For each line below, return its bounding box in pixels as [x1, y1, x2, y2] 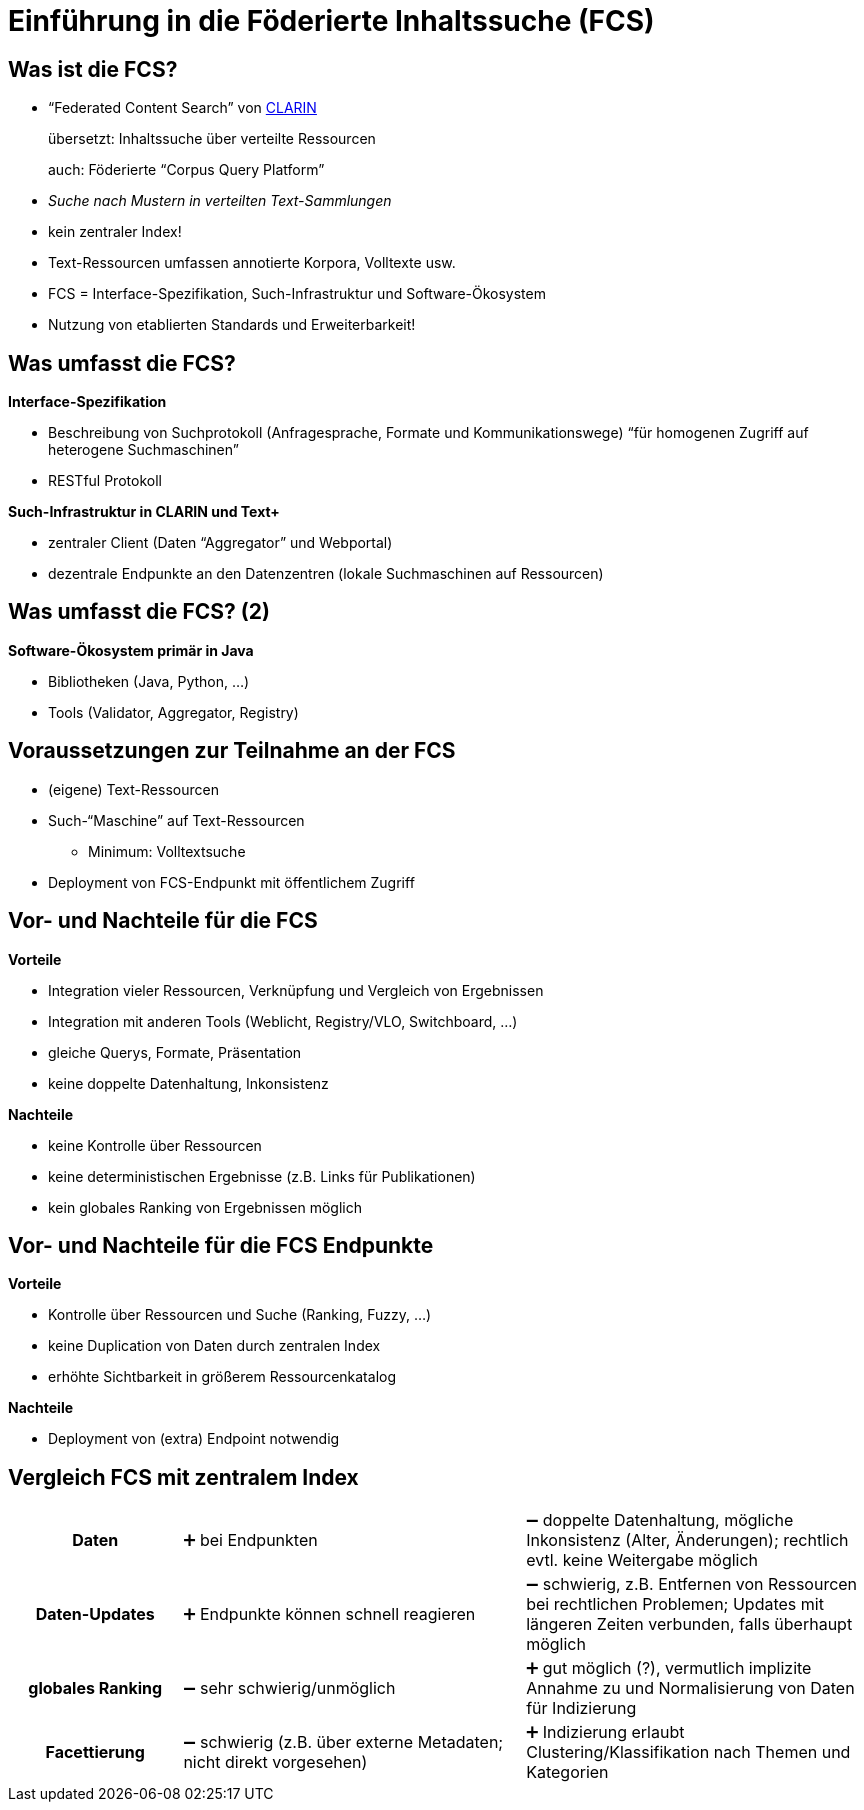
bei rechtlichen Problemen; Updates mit [526, 1594, 824, 1615]
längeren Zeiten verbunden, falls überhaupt [526, 1614, 853, 1635]
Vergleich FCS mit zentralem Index [8, 1464, 359, 1490]
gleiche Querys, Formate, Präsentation [48, 1043, 302, 1061]
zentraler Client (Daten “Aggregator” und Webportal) [48, 534, 393, 552]
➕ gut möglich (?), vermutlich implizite [526, 1658, 812, 1679]
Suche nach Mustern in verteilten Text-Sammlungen [48, 192, 392, 210]
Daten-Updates [35, 1604, 155, 1625]
